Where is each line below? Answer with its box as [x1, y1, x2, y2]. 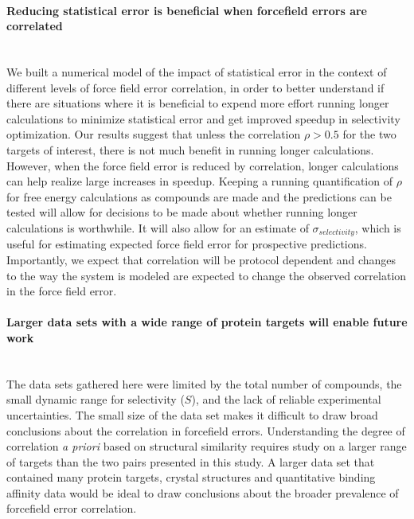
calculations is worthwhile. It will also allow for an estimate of [6, 219, 309, 236]
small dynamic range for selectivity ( [6, 391, 185, 408]
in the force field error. [6, 283, 117, 299]
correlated [6, 18, 63, 34]
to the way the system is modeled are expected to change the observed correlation [6, 267, 407, 283]
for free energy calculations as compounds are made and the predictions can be [6, 188, 392, 205]
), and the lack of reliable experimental [191, 391, 381, 408]
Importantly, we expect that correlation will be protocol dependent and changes [6, 251, 396, 267]
